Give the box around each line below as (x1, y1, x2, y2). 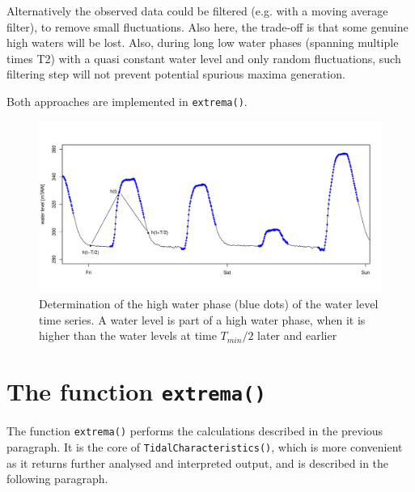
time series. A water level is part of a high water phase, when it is (39, 311, 366, 328)
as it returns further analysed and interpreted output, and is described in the (6, 454, 389, 471)
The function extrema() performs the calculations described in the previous (6, 422, 383, 439)
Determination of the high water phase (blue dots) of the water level (39, 295, 379, 312)
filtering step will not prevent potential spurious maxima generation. (6, 66, 345, 83)
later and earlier (257, 327, 337, 344)
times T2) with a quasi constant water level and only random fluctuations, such (6, 49, 401, 66)
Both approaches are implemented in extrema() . (6, 92, 248, 109)
